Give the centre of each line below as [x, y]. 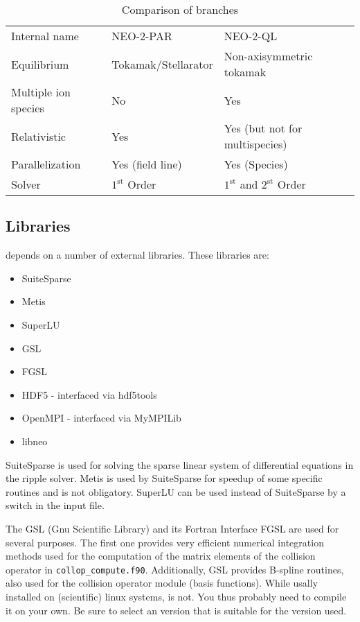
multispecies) [255, 144]
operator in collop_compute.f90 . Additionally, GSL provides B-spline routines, [175, 569]
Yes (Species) [256, 164]
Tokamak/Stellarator [162, 64]
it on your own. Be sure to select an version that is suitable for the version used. [176, 610]
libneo [35, 441]
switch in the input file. [55, 505]
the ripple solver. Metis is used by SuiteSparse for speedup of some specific [164, 478]
